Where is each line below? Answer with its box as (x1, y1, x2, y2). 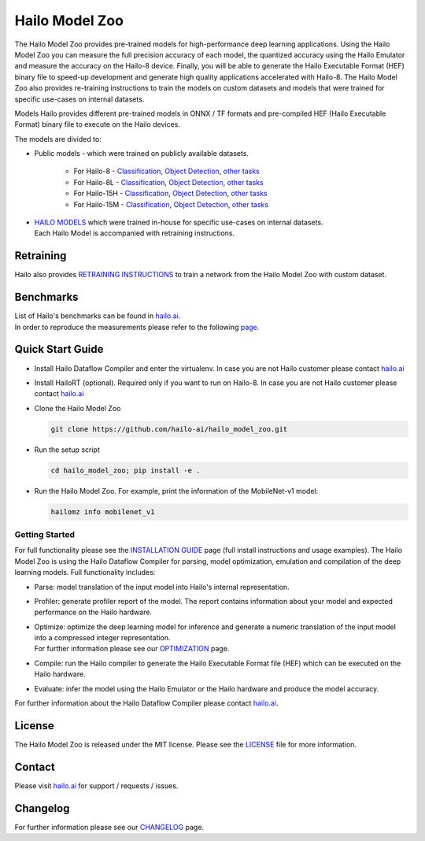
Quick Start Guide (14, 343, 104, 356)
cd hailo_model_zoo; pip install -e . (50, 465, 201, 475)
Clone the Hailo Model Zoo (34, 403, 121, 413)
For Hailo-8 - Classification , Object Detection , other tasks (73, 166, 260, 176)
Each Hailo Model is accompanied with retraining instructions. (34, 228, 235, 238)
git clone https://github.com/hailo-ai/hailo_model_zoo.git (50, 424, 288, 433)
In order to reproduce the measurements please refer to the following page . (14, 322, 260, 332)
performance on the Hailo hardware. (34, 607, 153, 617)
